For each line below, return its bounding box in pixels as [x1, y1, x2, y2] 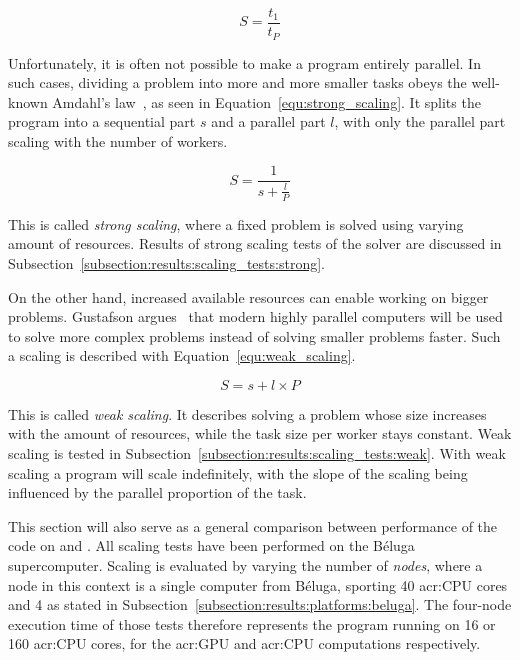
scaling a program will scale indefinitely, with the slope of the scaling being [8, 462, 468, 483]
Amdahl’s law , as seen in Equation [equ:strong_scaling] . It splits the [52, 91, 481, 112]
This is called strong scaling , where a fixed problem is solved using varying [8, 213, 464, 234]
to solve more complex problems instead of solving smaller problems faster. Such [8, 325, 501, 346]
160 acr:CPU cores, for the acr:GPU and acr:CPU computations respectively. [8, 633, 481, 654]
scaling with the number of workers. [8, 130, 228, 151]
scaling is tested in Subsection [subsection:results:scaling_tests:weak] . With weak [8, 443, 506, 464]
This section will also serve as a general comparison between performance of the [8, 515, 498, 536]
